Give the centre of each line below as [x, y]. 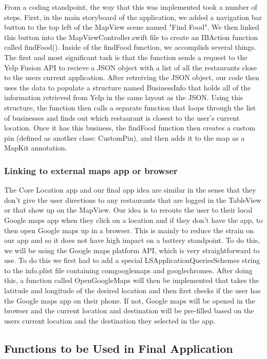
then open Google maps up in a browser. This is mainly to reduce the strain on [129, 230]
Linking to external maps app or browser [91, 170]
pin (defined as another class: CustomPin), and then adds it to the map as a [125, 137]
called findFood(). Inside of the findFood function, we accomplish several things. [130, 47]
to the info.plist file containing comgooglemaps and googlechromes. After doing [128, 270]
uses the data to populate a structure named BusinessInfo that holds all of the [128, 87]
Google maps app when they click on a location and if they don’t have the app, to [133, 220]
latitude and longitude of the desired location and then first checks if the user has [132, 290]
